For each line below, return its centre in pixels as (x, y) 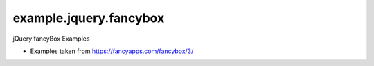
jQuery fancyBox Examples (51, 38)
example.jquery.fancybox (89, 18)
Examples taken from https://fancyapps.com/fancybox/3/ (112, 51)
